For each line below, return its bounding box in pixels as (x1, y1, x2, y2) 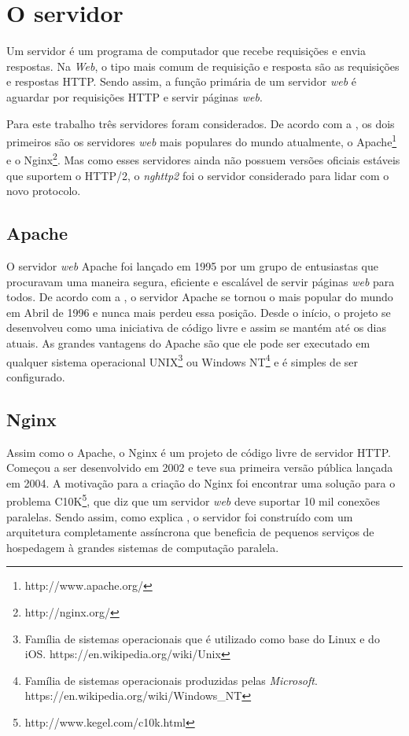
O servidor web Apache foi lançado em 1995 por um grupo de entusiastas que (6, 257, 378, 274)
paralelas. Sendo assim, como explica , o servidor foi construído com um (6, 508, 353, 524)
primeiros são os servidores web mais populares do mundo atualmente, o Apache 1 (6, 131, 397, 149)
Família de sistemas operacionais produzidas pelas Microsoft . (24, 672, 318, 688)
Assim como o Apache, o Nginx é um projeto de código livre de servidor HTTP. (6, 443, 391, 460)
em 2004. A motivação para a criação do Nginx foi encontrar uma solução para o (6, 474, 396, 491)
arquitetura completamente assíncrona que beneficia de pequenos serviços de (6, 524, 374, 540)
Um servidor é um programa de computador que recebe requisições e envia (6, 42, 367, 59)
